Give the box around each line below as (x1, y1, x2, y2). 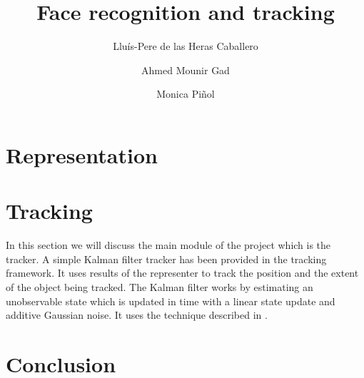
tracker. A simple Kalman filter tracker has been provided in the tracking (6, 251, 327, 266)
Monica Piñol (156, 86, 215, 101)
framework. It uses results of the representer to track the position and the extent (6, 265, 359, 280)
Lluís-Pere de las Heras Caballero (113, 39, 258, 53)
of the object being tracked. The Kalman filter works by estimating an (6, 280, 313, 294)
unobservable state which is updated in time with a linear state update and (6, 293, 335, 308)
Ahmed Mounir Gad (141, 62, 230, 77)
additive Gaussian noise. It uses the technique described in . (6, 307, 268, 322)
